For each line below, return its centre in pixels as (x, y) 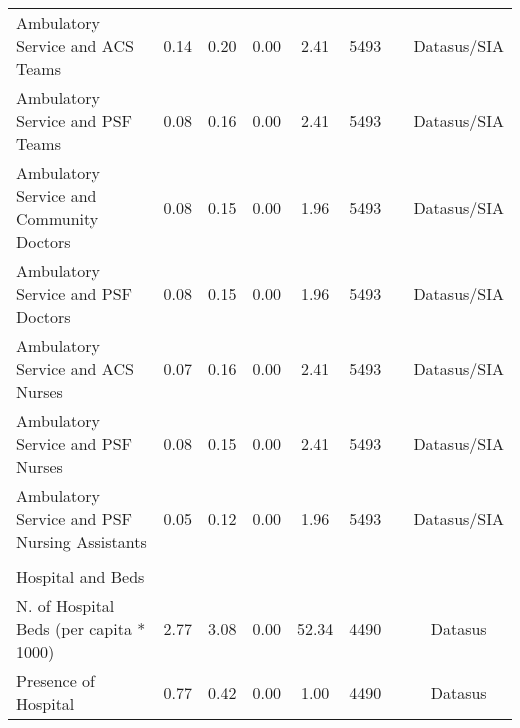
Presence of (56, 680)
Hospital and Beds (80, 576)
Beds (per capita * (81, 628)
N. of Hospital (65, 605)
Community (57, 218)
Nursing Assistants (81, 541)
